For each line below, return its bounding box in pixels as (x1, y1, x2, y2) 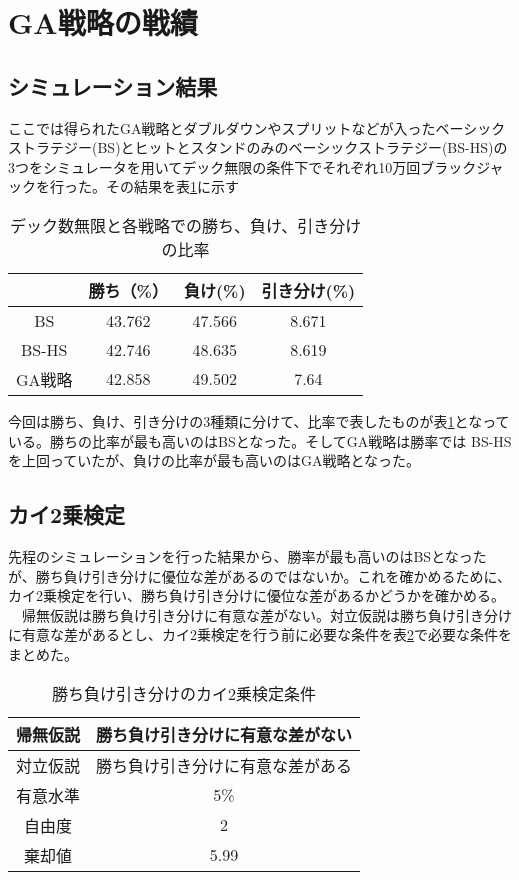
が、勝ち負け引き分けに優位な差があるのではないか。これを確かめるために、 (8, 565, 512, 586)
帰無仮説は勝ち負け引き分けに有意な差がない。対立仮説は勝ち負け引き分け (21, 604, 512, 625)
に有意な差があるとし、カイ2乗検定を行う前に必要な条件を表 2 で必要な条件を (8, 624, 512, 645)
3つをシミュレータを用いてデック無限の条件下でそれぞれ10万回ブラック (8, 156, 477, 177)
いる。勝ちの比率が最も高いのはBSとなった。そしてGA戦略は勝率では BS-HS (8, 430, 512, 451)
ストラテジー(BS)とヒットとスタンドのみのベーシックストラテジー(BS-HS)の (8, 137, 508, 158)
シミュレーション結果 (8, 70, 218, 101)
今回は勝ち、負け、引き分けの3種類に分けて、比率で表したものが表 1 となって (8, 410, 510, 431)
